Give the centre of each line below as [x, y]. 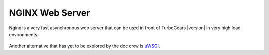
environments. [24, 34]
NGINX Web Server [50, 13]
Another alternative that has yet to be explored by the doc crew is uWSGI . [85, 46]
